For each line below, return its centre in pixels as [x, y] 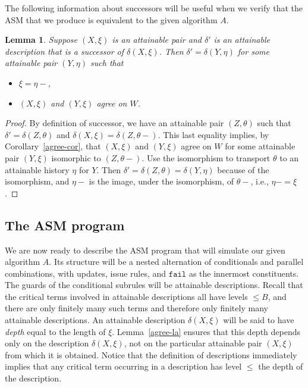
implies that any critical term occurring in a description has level [123, 366]
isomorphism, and [37, 181]
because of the [243, 169]
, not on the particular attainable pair [193, 343]
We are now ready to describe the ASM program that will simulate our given [145, 250]
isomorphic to [76, 157]
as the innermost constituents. [244, 273]
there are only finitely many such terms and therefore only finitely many [136, 308]
